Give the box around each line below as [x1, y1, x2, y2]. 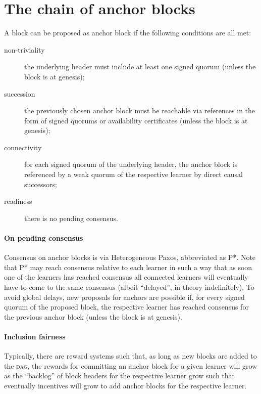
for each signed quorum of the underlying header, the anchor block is [24, 159, 238, 169]
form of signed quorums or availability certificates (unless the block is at [24, 115, 248, 125]
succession [4, 88, 35, 99]
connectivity [4, 142, 42, 152]
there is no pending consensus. [24, 212, 118, 223]
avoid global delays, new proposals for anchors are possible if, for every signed [4, 291, 245, 302]
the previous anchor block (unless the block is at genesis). [4, 311, 182, 322]
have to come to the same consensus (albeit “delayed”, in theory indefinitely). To [4, 282, 254, 292]
